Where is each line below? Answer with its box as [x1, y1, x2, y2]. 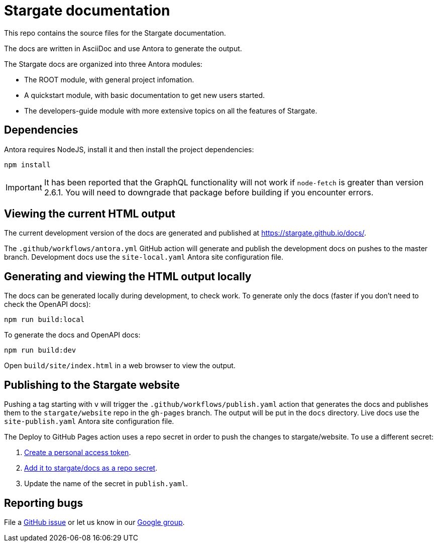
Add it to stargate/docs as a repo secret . [24, 464, 158, 473]
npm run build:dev [4, 346, 76, 355]
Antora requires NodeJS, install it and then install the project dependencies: [4, 145, 254, 154]
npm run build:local [4, 315, 85, 324]
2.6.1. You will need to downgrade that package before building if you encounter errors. [44, 187, 374, 197]
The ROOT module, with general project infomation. [24, 75, 194, 84]
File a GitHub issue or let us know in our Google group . [4, 517, 185, 526]
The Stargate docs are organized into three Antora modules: [4, 59, 202, 68]
